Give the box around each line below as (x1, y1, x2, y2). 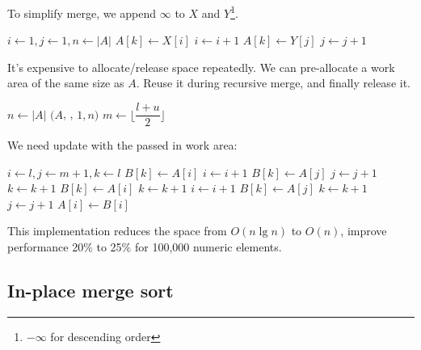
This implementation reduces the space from (7, 222, 227, 239)
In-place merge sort (7, 278, 174, 303)
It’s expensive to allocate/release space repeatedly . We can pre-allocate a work (7, 58, 395, 75)
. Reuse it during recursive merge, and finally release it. (136, 74, 410, 91)
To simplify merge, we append (7, 4, 157, 21)
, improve (340, 222, 387, 239)
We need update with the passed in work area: (7, 137, 238, 154)
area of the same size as (7, 74, 124, 91)
